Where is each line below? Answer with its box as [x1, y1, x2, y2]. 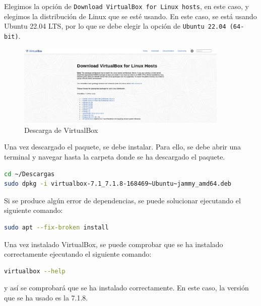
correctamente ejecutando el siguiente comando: [4, 249, 152, 259]
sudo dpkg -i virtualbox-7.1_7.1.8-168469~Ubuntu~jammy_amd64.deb [4, 180, 232, 188]
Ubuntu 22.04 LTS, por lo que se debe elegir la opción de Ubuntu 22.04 [4, 21, 226, 31]
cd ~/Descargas [4, 170, 55, 178]
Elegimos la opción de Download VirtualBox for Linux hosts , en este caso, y [4, 1, 249, 11]
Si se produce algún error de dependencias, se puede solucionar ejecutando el [4, 195, 241, 205]
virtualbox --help [4, 267, 66, 275]
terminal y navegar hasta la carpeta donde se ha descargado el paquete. [4, 151, 225, 162]
